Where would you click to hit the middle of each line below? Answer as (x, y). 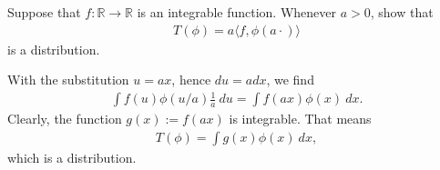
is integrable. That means (300, 119)
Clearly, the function (65, 119)
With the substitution (68, 80)
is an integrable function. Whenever (237, 12)
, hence (191, 80)
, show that (402, 12)
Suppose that (44, 12)
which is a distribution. (72, 157)
